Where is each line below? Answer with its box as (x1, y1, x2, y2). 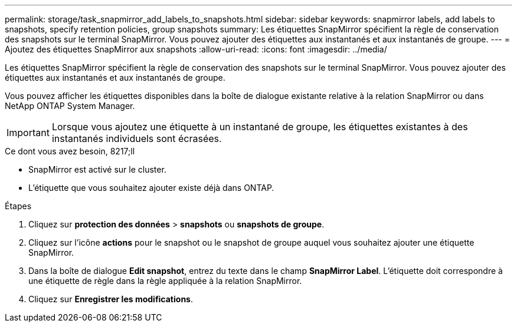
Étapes (5, 201, 32, 211)
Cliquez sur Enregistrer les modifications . (28, 294, 193, 304)
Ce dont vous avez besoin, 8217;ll (5, 146, 135, 156)
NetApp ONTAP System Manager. (5, 101, 135, 111)
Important (6, 127, 50, 138)
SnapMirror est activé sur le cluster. (28, 164, 166, 174)
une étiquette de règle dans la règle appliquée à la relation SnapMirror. (28, 276, 302, 286)
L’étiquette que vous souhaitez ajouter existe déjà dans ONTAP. (28, 183, 274, 193)
